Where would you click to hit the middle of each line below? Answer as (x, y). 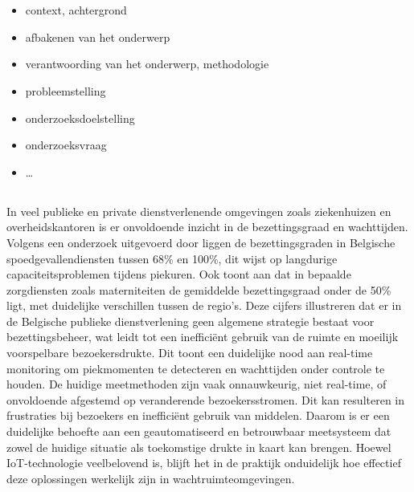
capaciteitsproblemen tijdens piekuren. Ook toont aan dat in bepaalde (179, 274)
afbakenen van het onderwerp (98, 37)
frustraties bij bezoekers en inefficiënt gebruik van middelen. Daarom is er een (198, 415)
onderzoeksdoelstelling (80, 118)
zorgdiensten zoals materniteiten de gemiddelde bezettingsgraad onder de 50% (199, 289)
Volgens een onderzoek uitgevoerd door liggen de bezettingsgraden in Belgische (201, 242)
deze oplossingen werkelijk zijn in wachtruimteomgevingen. (151, 478)
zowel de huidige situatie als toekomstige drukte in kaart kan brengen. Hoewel (199, 447)
